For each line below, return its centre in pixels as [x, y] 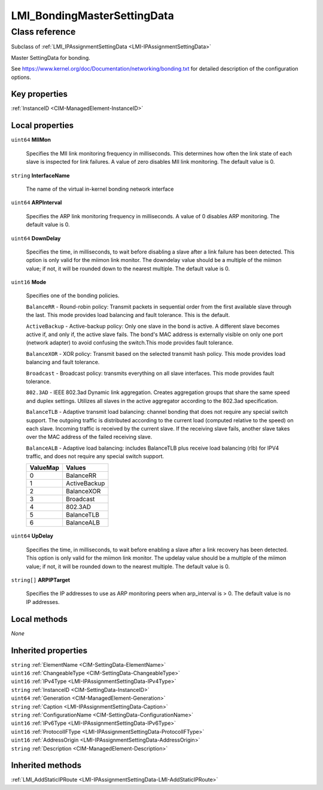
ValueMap [45, 468]
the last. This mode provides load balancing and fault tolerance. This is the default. [128, 315]
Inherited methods [46, 765]
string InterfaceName [40, 175]
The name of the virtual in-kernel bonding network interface [100, 189]
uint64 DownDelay [36, 238]
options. [21, 77]
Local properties [42, 126]
